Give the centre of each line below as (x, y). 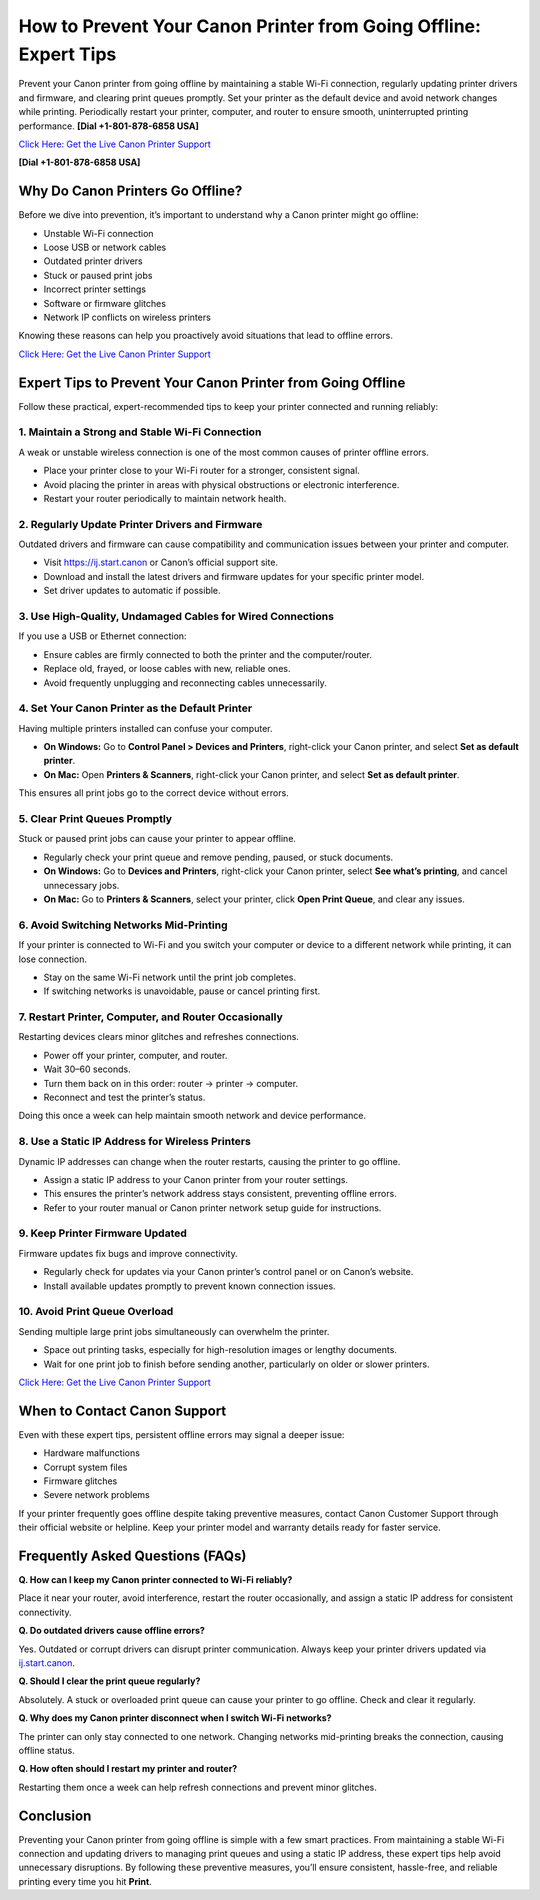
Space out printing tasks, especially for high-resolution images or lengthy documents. (220, 1350)
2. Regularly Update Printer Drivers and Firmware (140, 524)
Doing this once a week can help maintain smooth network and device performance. (192, 1116)
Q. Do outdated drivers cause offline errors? (111, 1631)
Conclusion (55, 1815)
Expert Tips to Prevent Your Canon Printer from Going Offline (212, 382)
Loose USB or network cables (105, 247)
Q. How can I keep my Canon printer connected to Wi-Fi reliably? (155, 1580)
